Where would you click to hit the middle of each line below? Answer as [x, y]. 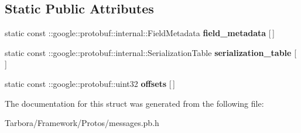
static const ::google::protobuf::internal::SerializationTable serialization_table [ [151, 52]
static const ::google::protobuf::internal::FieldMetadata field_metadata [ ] [140, 33]
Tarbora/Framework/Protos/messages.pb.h [82, 123]
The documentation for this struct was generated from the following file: [134, 103]
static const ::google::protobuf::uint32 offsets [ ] [90, 83]
